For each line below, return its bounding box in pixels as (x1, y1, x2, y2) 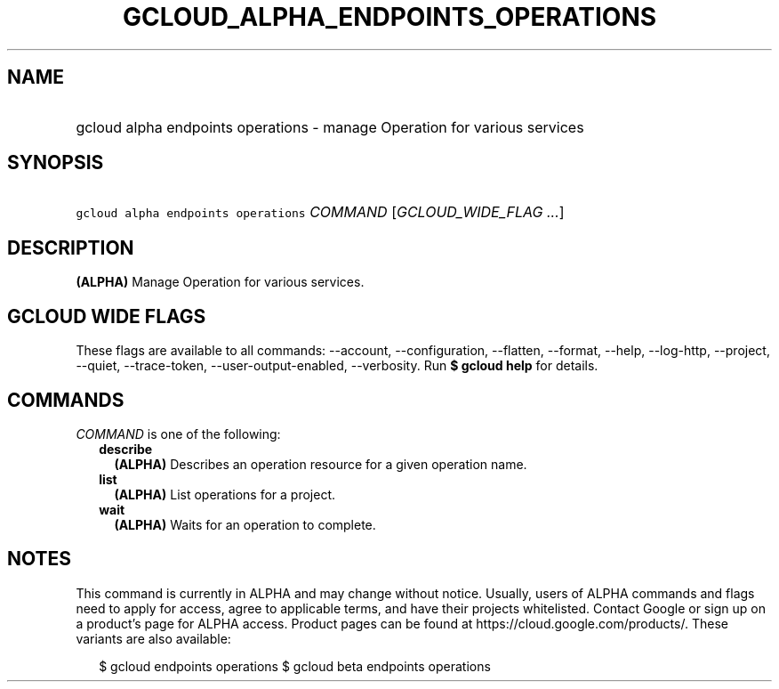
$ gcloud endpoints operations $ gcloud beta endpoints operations (99, 658, 491, 674)
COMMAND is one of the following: (76, 426, 281, 442)
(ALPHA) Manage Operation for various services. (76, 274, 365, 290)
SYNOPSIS (7, 151, 104, 174)
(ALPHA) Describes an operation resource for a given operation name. (114, 456, 527, 472)
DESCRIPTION (7, 236, 134, 259)
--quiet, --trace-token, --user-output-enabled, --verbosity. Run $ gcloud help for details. (76, 358, 598, 374)
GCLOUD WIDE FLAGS (7, 304, 206, 328)
